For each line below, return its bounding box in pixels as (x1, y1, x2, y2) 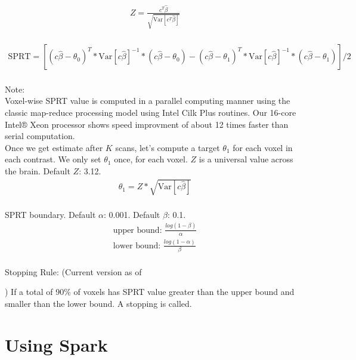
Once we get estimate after (5, 141, 103, 153)
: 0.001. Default (103, 208, 160, 220)
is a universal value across (199, 153, 293, 165)
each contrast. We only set (5, 153, 101, 165)
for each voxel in (233, 141, 293, 153)
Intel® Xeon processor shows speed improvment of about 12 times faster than (5, 118, 289, 130)
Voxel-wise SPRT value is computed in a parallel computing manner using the (5, 94, 290, 107)
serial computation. (5, 130, 75, 142)
